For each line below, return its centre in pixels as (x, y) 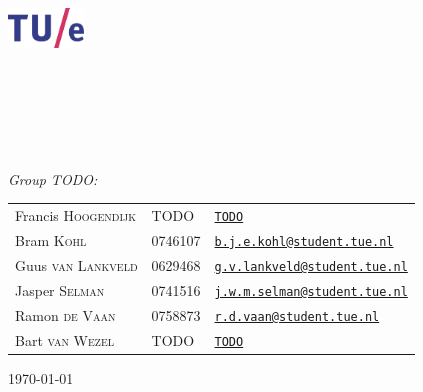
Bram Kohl (51, 240)
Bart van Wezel (64, 339)
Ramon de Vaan (65, 314)
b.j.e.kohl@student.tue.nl (304, 242)
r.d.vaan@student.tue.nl (297, 316)
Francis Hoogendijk (75, 215)
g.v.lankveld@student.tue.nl (311, 266)
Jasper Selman (60, 289)
